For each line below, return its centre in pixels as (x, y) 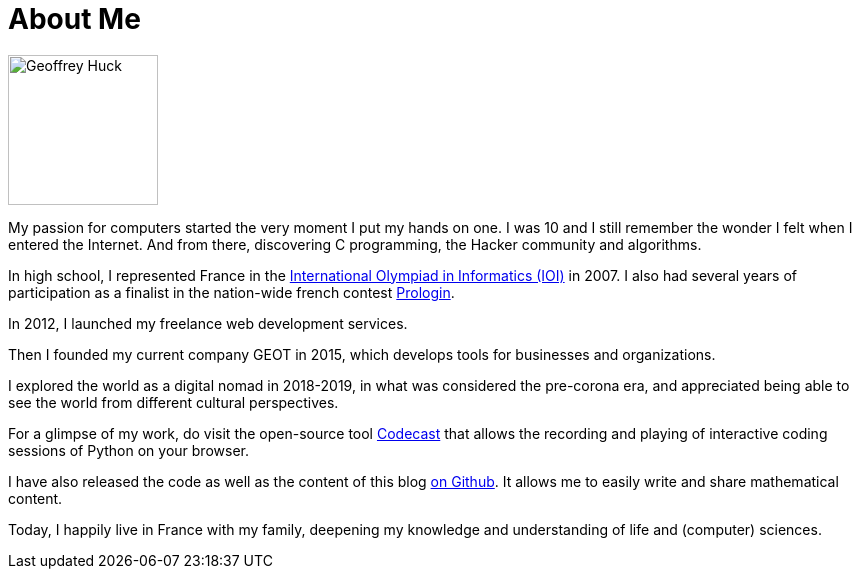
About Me (74, 19)
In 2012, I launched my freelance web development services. (208, 323)
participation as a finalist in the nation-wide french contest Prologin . (231, 292)
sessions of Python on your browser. (128, 450)
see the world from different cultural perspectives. (173, 402)
